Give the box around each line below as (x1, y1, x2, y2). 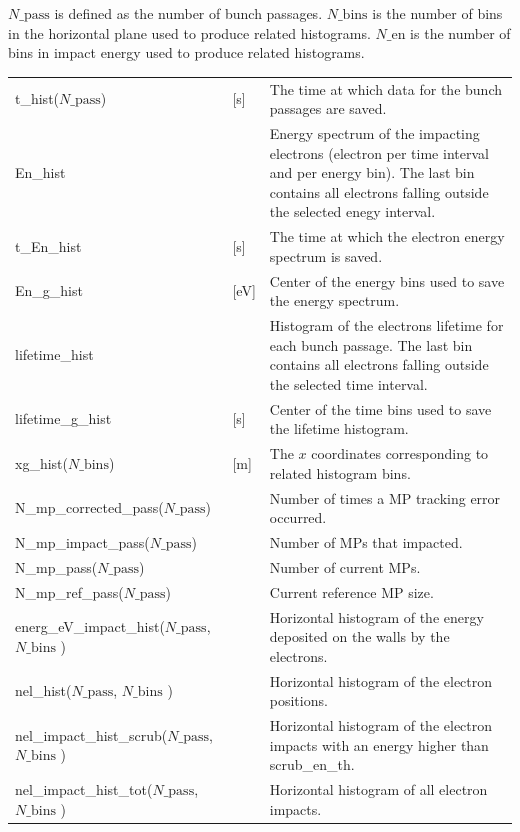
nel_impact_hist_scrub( (15, 724, 168, 745)
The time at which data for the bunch (269, 78, 502, 99)
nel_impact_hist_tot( (15, 779, 153, 800)
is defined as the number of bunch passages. (54, 3, 323, 23)
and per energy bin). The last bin (269, 162, 475, 183)
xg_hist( (15, 452, 68, 473)
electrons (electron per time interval (269, 142, 489, 163)
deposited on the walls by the (269, 626, 450, 647)
